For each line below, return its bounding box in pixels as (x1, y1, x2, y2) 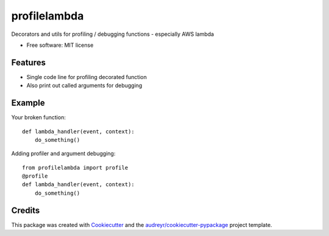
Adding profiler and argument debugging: (11, 150, 116, 158)
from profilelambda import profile (22, 164, 129, 171)
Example (11, 98, 45, 108)
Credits (11, 205, 40, 215)
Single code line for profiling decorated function (26, 73, 147, 80)
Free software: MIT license (26, 41, 94, 49)
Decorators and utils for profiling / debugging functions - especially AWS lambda (11, 30, 214, 38)
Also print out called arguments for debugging (26, 82, 143, 89)
